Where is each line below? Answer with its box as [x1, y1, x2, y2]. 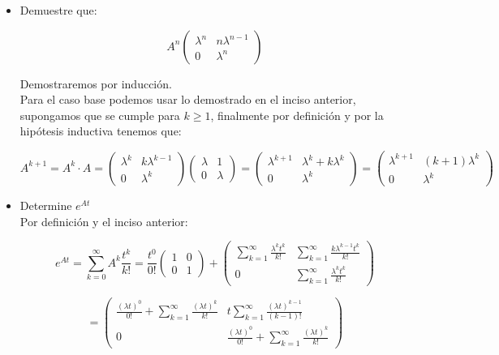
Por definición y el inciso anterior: [19, 212, 188, 229]
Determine [19, 197, 72, 214]
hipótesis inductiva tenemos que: [19, 122, 182, 139]
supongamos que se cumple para [19, 106, 180, 123]
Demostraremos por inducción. [19, 75, 172, 92]
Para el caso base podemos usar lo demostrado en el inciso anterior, [19, 91, 356, 108]
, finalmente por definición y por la [210, 106, 384, 123]
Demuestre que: [19, 2, 97, 18]
